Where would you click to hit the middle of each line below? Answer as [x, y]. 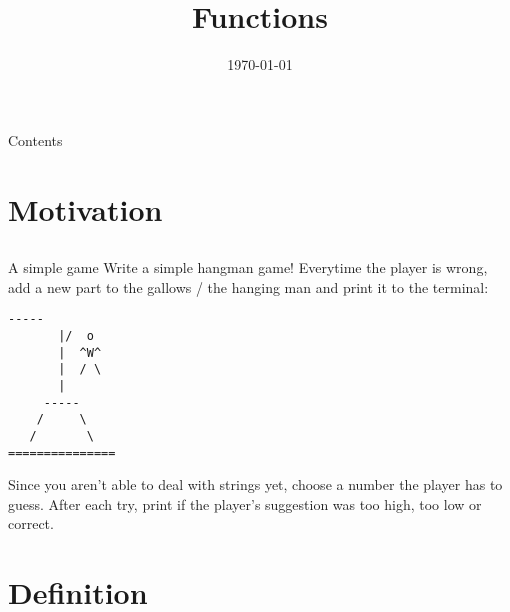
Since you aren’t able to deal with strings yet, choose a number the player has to [255, 484]
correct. [31, 523]
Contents [35, 139]
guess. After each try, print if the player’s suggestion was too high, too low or [245, 503]
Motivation [85, 208]
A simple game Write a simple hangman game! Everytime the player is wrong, [248, 267]
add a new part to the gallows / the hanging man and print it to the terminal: [248, 286]
